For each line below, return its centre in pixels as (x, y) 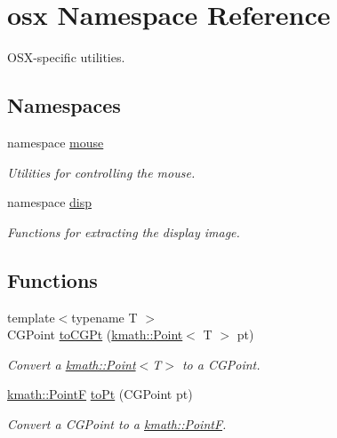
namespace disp (50, 202)
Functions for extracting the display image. (124, 231)
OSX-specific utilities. (66, 57)
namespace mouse (56, 142)
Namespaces (64, 105)
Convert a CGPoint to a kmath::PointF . (117, 423)
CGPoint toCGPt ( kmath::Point (95, 334)
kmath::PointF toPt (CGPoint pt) (100, 394)
